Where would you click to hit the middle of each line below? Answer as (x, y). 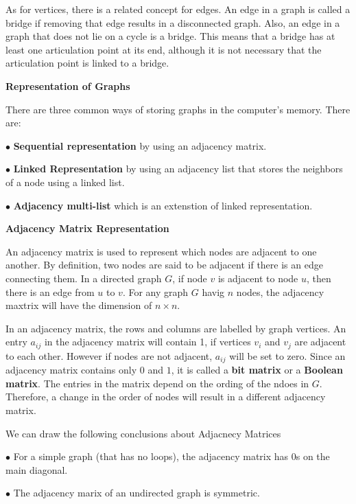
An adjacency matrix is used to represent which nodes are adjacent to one (161, 251)
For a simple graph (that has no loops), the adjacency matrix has (151, 456)
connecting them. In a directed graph (84, 278)
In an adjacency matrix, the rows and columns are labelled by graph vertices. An (176, 328)
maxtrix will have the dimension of (79, 305)
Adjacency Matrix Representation (87, 228)
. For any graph (155, 291)
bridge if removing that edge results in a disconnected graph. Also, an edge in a (173, 22)
